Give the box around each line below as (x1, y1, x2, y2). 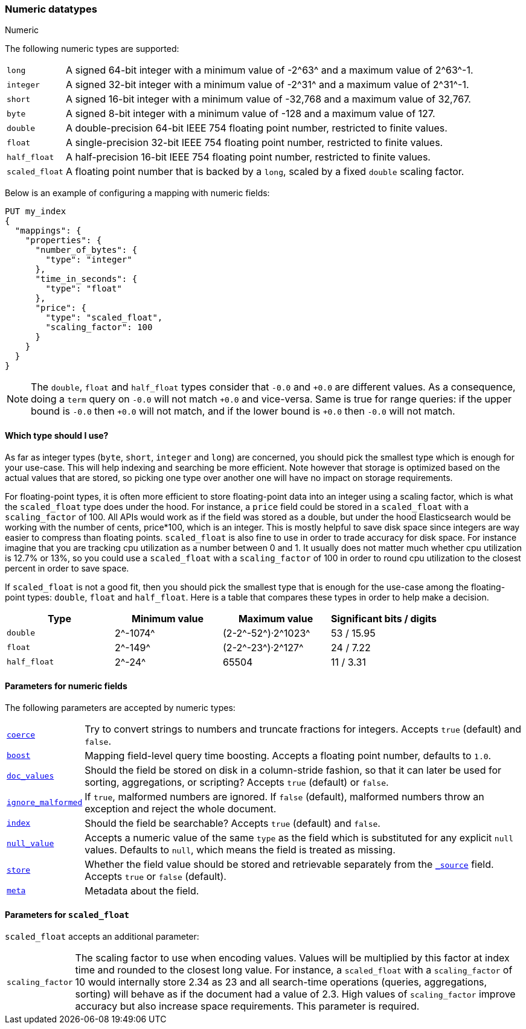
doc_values (7, 771, 54, 781)
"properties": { (25, 235, 102, 246)
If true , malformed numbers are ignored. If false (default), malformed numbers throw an (85, 790, 484, 803)
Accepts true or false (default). (85, 870, 226, 882)
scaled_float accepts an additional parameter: (5, 931, 199, 942)
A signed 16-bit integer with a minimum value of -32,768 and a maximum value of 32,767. (65, 93, 471, 106)
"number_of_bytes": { (35, 245, 138, 255)
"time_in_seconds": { (35, 274, 138, 284)
